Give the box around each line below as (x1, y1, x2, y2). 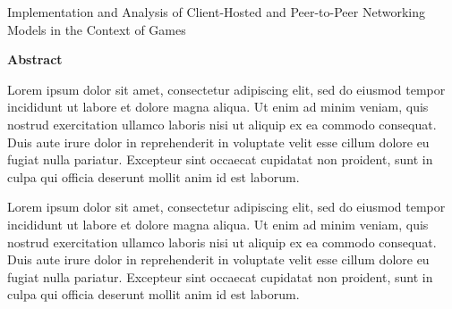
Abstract (7, 50, 63, 69)
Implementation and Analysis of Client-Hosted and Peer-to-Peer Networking (7, 3, 425, 21)
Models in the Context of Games (7, 20, 186, 38)
